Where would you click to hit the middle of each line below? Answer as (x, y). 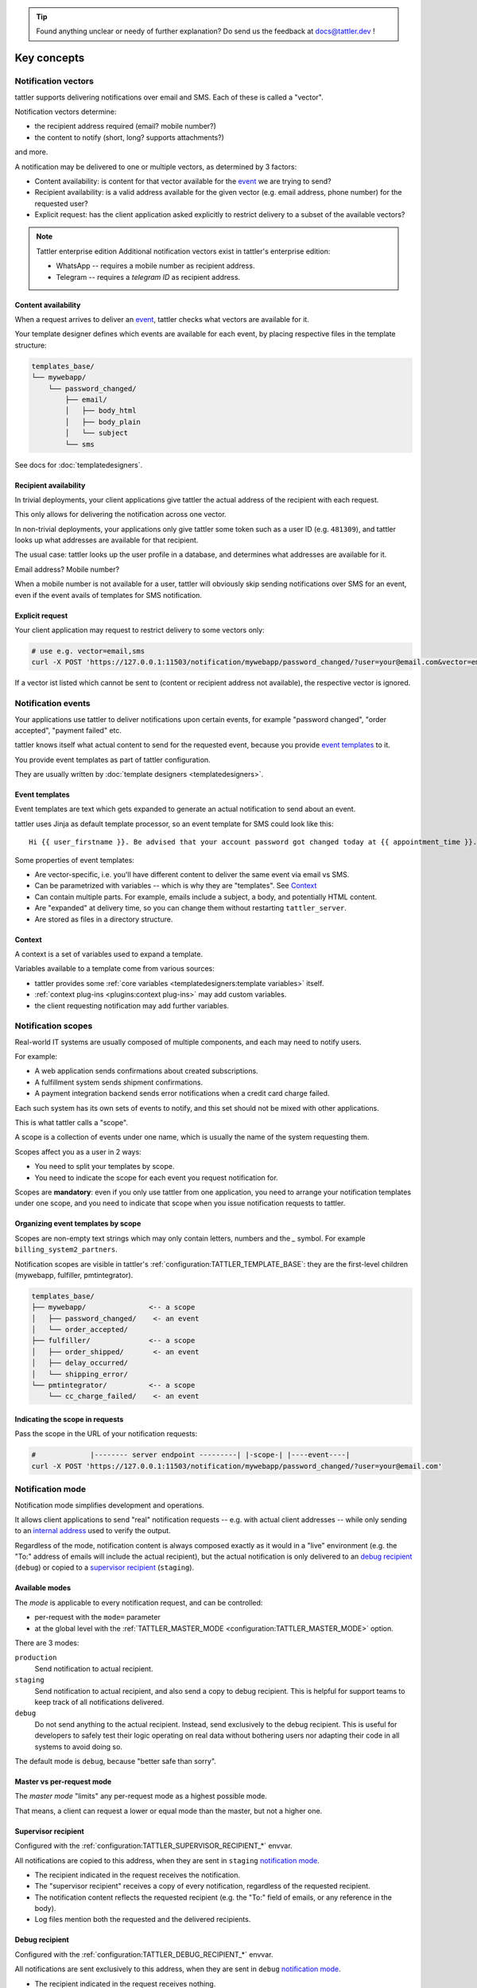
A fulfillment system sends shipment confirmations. (118, 1082)
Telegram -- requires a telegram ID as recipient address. (148, 277)
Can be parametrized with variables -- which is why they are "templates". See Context (176, 886)
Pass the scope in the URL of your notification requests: (106, 1434)
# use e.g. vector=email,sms (88, 651)
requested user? (61, 204)
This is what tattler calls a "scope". (72, 1123)
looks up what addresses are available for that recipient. (107, 540)
